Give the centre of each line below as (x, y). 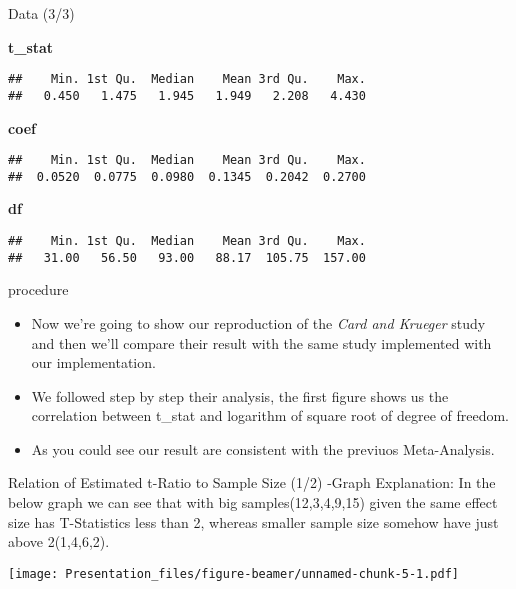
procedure (38, 289)
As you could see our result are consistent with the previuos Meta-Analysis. (263, 448)
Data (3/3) (41, 13)
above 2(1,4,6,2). (59, 541)
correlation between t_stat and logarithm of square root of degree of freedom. (270, 415)
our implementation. (93, 362)
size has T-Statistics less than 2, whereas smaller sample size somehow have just (253, 521)
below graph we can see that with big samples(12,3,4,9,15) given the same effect (253, 502)
